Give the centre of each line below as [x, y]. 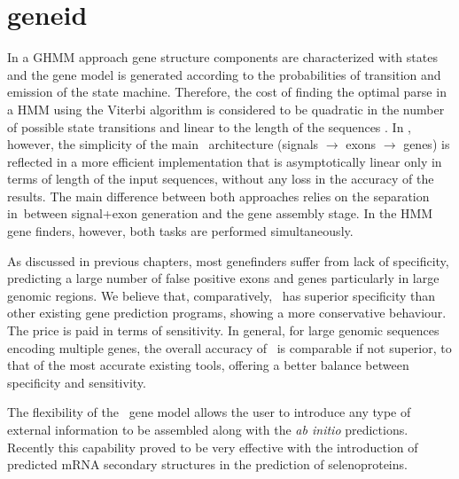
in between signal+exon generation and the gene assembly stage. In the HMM [220, 213]
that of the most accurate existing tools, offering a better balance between [208, 365]
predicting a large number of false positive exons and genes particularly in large [223, 278]
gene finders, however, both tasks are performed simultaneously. [180, 231]
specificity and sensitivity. [77, 382]
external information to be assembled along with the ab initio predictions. [208, 429]
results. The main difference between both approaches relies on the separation [218, 196]
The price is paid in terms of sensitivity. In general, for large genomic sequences [223, 330]
